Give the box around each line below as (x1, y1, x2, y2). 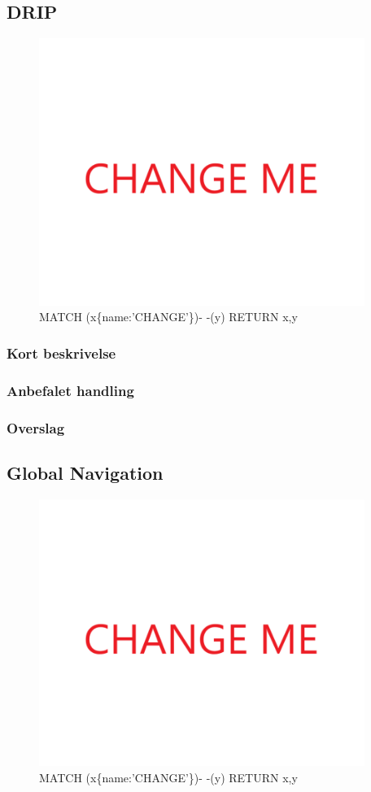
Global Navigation (7, 459, 164, 485)
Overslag (7, 417, 65, 437)
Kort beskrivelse (7, 342, 116, 363)
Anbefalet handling (7, 380, 134, 400)
